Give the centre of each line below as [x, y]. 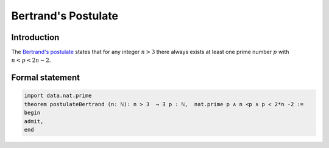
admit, [34, 121]
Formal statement [46, 78]
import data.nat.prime [58, 96]
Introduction [35, 37]
